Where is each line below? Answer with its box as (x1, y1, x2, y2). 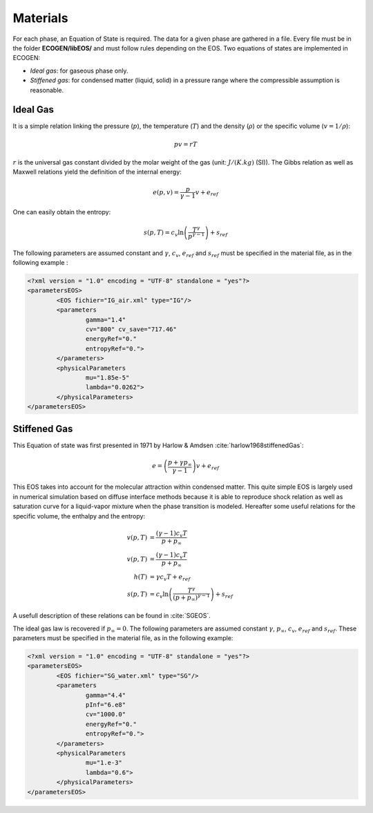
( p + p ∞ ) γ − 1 (173, 592, 211, 603)
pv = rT (173, 140, 198, 148)
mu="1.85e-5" (85, 373, 130, 382)
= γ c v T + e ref (149, 572, 191, 582)
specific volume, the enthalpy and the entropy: (12, 512, 145, 520)
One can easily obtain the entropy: (12, 208, 111, 216)
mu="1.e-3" (85, 759, 122, 767)
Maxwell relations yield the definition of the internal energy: (12, 168, 182, 176)
